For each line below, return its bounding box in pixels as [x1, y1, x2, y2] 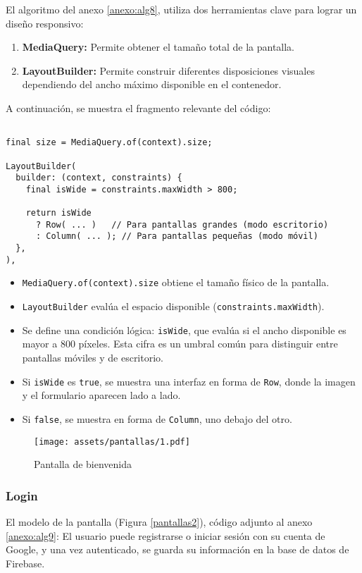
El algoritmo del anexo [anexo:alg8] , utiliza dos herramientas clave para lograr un [6, 2, 357, 16]
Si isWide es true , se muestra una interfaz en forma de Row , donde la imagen [22, 374, 356, 388]
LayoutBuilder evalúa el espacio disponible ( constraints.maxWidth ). [22, 299, 325, 314]
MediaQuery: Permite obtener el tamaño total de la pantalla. [22, 39, 294, 54]
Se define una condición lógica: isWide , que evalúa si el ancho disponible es [22, 322, 347, 337]
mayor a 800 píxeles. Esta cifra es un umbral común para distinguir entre [22, 336, 338, 351]
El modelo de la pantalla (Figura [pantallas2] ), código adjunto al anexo [6, 514, 313, 529]
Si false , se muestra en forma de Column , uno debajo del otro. [22, 411, 292, 426]
